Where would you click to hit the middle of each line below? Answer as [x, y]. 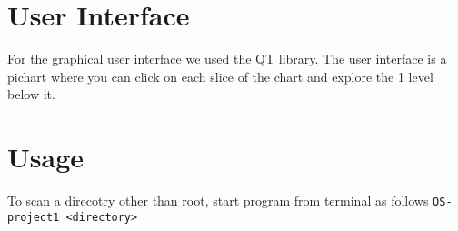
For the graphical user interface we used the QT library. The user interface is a [227, 59]
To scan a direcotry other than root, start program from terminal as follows [218, 201]
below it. [31, 94]
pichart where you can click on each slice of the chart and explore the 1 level [220, 76]
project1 [34, 217]
